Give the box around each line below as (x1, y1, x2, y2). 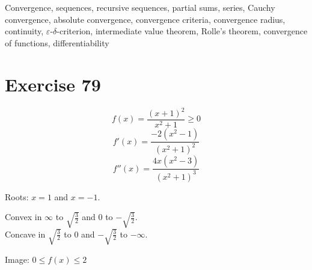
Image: (5, 253, 29, 265)
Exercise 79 (5, 72, 101, 96)
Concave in (5, 227, 46, 240)
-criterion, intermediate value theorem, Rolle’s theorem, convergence (57, 25, 308, 37)
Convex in (5, 210, 42, 223)
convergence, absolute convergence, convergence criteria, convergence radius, (5, 13, 286, 25)
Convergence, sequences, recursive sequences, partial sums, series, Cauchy (5, 1, 275, 13)
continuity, (5, 25, 44, 37)
